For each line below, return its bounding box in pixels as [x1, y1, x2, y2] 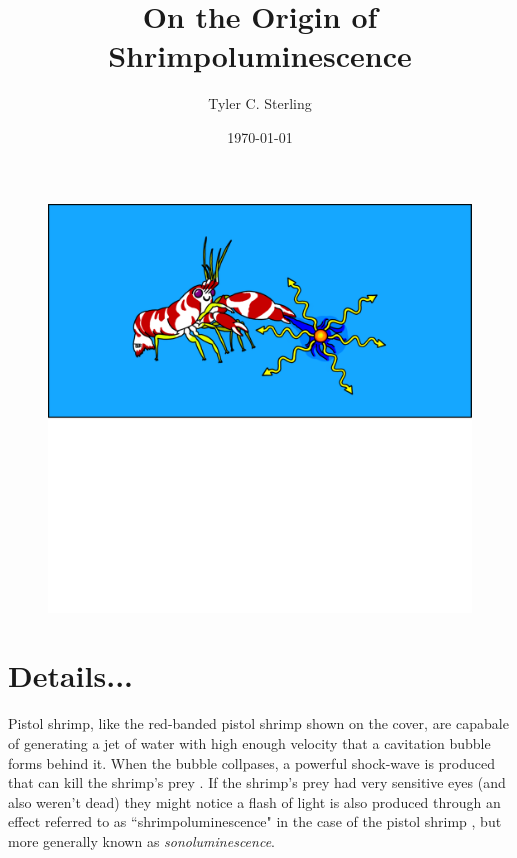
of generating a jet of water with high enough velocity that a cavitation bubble [8, 732, 491, 753]
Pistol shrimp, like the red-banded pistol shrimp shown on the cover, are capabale [8, 713, 509, 734]
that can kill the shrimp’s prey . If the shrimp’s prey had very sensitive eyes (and [8, 772, 506, 793]
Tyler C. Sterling [208, 93, 312, 114]
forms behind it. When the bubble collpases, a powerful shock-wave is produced [8, 752, 496, 773]
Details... [8, 655, 133, 696]
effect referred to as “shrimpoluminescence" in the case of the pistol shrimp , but [8, 811, 502, 832]
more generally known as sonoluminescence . [8, 830, 275, 851]
